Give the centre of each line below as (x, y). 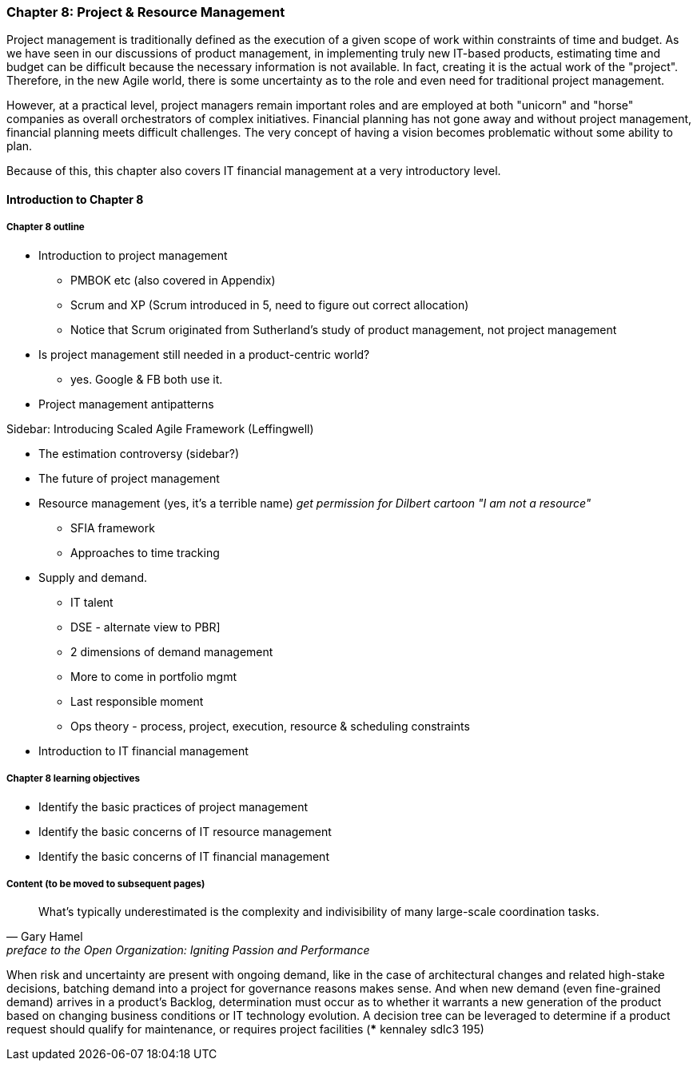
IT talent (92, 602)
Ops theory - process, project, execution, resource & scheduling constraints (270, 726)
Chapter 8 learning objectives (74, 779)
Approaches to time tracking (145, 552)
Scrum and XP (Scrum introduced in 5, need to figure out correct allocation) (270, 305)
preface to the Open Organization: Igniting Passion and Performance (188, 950)
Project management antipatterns (126, 404)
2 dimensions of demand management (172, 651)
